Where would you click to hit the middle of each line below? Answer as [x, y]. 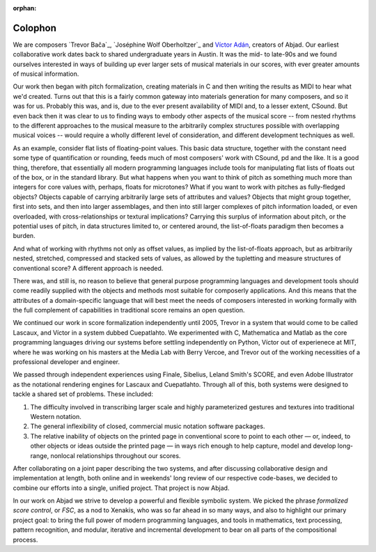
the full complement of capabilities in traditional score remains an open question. [129, 310]
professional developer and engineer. [66, 362]
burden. [24, 236]
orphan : [25, 8]
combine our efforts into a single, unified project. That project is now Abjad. [121, 488]
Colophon [35, 28]
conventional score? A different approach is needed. [88, 268]
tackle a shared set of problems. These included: [83, 394]
